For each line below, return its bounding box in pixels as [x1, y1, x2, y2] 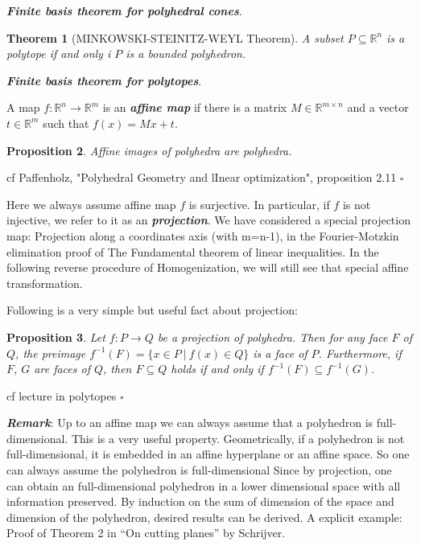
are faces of [34, 360, 90, 377]
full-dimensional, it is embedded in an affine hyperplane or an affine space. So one [6, 445, 410, 462]
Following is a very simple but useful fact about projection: [6, 302, 298, 318]
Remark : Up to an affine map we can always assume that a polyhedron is [6, 414, 374, 431]
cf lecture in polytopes [6, 387, 117, 404]
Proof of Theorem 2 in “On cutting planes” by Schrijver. [6, 524, 286, 541]
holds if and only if [171, 360, 264, 377]
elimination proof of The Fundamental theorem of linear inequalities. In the [6, 243, 379, 260]
